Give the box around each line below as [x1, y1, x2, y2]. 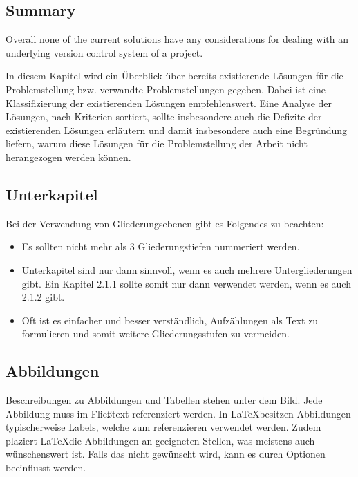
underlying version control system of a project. [6, 45, 203, 59]
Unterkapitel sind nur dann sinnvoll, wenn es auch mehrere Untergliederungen [21, 262, 352, 277]
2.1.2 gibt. [21, 290, 65, 304]
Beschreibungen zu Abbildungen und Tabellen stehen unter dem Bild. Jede [6, 393, 323, 407]
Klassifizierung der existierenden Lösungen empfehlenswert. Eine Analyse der [6, 95, 332, 110]
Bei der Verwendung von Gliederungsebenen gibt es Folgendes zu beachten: [6, 216, 324, 230]
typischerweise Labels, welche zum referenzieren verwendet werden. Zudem [6, 420, 321, 434]
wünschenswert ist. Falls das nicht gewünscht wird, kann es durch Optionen [6, 447, 326, 461]
